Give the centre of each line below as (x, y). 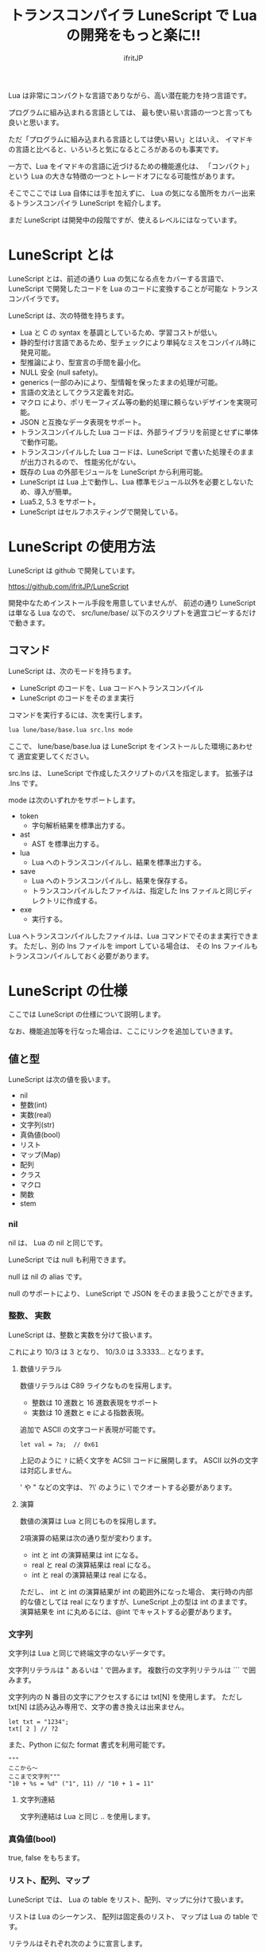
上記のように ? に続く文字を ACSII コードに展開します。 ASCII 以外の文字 (139, 1460)
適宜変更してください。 (55, 756)
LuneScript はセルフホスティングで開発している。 (101, 512)
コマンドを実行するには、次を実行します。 (77, 715)
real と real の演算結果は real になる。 (93, 1565)
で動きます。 (29, 622)
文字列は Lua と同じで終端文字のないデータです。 (89, 1653)
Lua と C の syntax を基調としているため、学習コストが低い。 (121, 332)
